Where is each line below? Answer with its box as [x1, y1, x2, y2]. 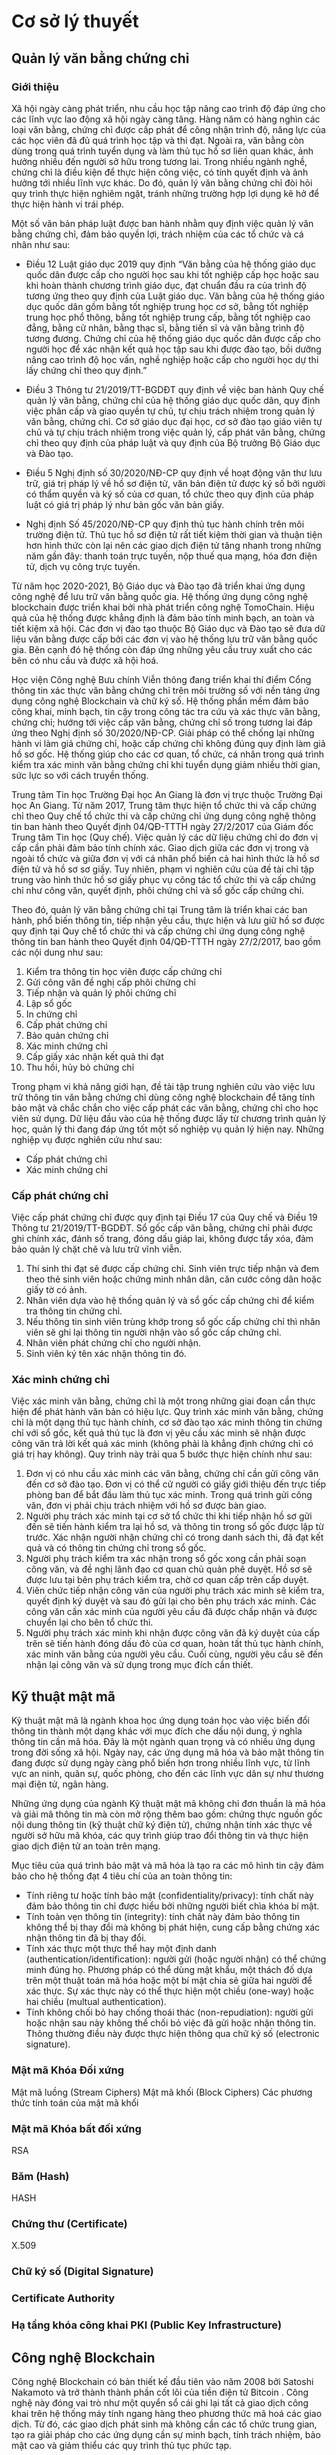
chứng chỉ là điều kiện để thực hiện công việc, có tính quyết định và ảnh [11, 166, 309, 178]
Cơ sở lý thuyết [11, 10, 139, 33]
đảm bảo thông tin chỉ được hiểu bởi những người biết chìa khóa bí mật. [25, 1900, 320, 1912]
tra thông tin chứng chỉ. [25, 1305, 123, 1317]
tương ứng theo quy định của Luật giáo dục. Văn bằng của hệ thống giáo [25, 290, 325, 302]
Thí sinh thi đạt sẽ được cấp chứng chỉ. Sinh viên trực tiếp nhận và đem [25, 1263, 320, 1275]
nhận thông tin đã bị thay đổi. [25, 1932, 147, 1944]
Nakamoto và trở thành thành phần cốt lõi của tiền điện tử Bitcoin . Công [11, 2386, 309, 2399]
